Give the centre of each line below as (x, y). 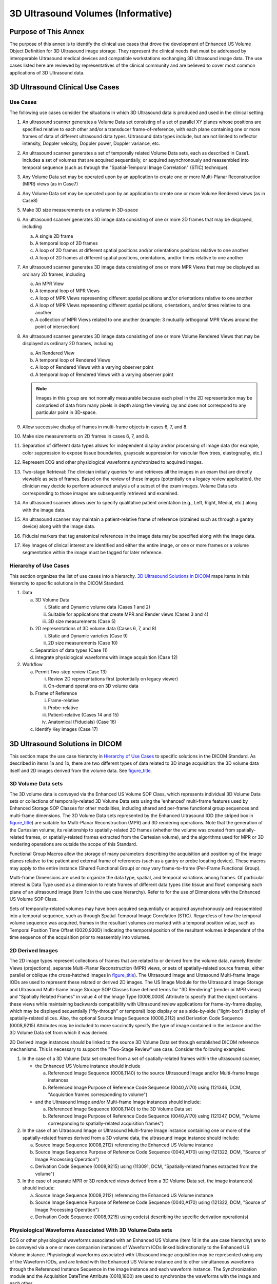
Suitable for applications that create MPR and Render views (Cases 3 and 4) (128, 614)
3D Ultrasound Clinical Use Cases (64, 87)
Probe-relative (63, 707)
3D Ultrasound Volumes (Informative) (91, 13)
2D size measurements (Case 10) (83, 643)
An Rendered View (55, 353)
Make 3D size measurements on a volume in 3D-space (80, 210)
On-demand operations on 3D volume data (93, 686)
